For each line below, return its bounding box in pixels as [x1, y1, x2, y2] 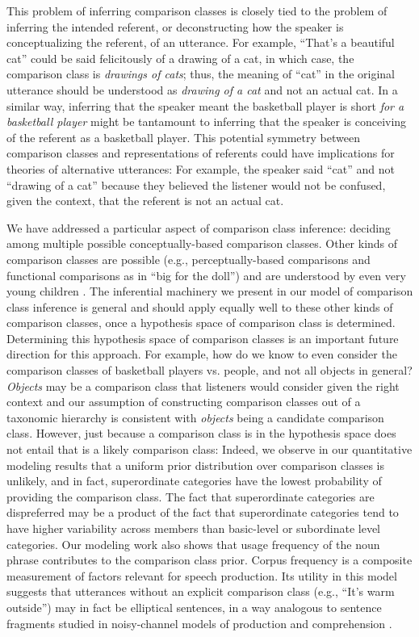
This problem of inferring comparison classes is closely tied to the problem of [6, 2, 388, 19]
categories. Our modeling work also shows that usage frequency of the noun [6, 535, 380, 552]
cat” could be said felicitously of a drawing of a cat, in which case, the [6, 49, 354, 66]
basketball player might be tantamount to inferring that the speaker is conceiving [6, 113, 407, 130]
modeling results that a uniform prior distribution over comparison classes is [6, 456, 384, 473]
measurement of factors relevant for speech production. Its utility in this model [6, 567, 397, 584]
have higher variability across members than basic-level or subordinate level [6, 520, 380, 536]
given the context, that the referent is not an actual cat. [6, 192, 284, 209]
